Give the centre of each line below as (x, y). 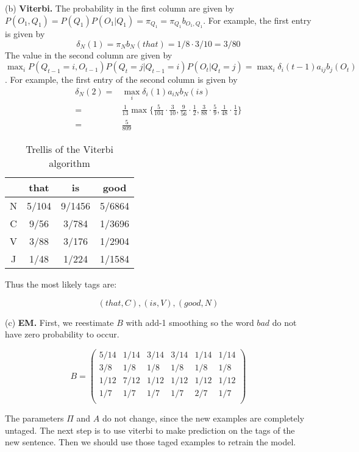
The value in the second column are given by (89, 55)
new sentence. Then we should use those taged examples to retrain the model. (151, 442)
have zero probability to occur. (62, 334)
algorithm (69, 163)
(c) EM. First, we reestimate (59, 322)
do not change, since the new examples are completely (203, 418)
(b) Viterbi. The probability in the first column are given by (120, 8)
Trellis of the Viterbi (69, 149)
